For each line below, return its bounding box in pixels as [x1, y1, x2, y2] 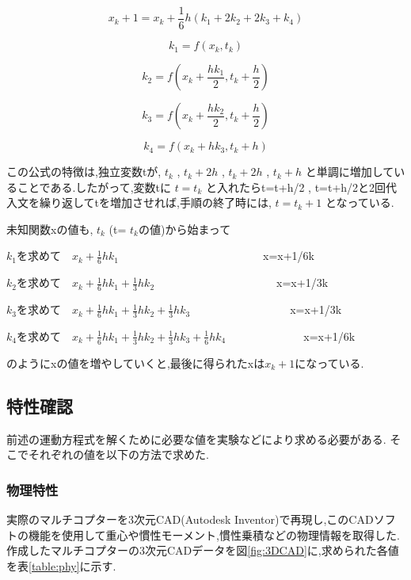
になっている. [295, 354, 364, 371]
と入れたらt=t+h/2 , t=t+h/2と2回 [205, 178, 386, 195]
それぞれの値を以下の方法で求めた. [28, 446, 209, 463]
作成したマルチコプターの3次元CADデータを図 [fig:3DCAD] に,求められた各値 [6, 542, 399, 559]
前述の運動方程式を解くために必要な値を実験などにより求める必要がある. [6, 430, 386, 447]
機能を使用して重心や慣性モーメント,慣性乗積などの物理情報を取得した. [28, 526, 400, 543]
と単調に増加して [305, 163, 394, 180]
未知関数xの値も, [6, 220, 93, 237]
